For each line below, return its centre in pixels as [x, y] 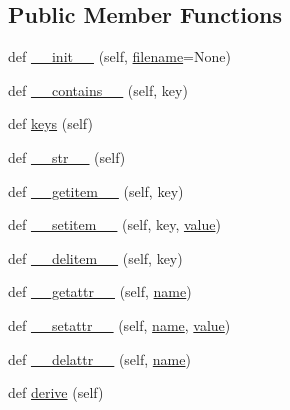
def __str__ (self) [67, 156]
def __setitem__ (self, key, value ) [114, 224]
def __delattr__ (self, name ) [99, 358]
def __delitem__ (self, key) [95, 257]
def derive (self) [56, 392]
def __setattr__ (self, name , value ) [119, 324]
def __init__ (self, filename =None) [119, 56]
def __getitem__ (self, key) [96, 190]
